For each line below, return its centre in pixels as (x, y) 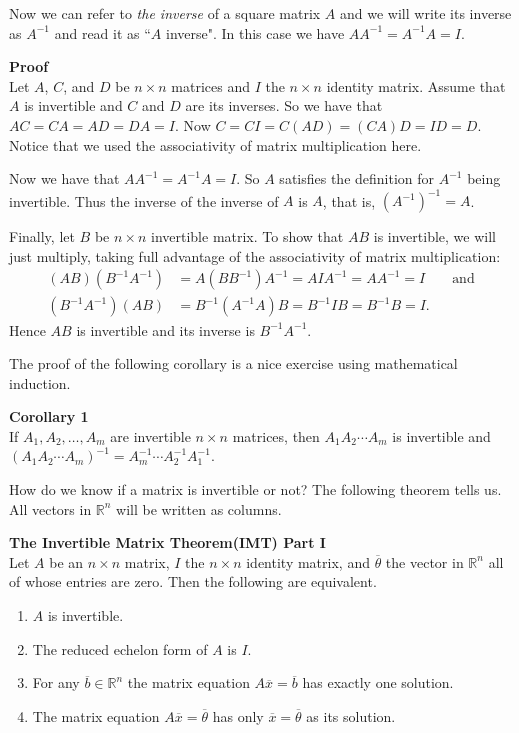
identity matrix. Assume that (416, 85)
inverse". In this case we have (255, 32)
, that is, (349, 200)
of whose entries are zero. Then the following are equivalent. (193, 581)
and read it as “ (102, 32)
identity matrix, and (308, 561)
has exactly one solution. (378, 682)
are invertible (150, 435)
